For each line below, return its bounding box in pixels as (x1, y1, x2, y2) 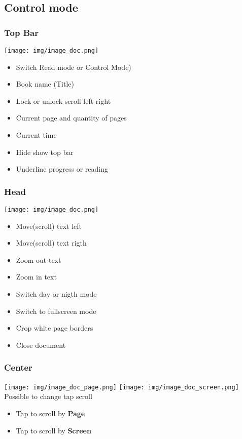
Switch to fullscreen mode (16, 305, 96, 316)
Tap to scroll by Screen (16, 425, 91, 435)
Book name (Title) (16, 78, 74, 89)
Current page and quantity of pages (16, 112, 127, 123)
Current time (16, 130, 57, 140)
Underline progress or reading (16, 164, 108, 174)
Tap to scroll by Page (16, 408, 85, 418)
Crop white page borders (16, 323, 93, 333)
